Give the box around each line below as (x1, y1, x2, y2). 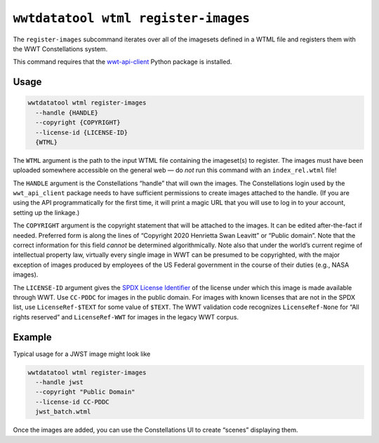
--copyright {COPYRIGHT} (35, 119, 121, 126)
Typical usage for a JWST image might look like (13, 350, 151, 358)
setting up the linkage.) (13, 208, 80, 217)
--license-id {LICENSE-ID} (35, 128, 128, 136)
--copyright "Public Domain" (35, 388, 136, 396)
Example (13, 331, 52, 343)
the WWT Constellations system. (13, 44, 108, 53)
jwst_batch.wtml (35, 408, 91, 416)
